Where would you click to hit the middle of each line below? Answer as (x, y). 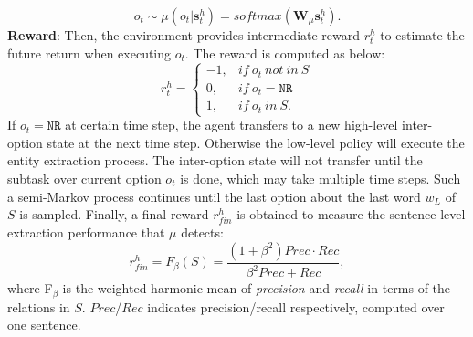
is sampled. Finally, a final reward (114, 214)
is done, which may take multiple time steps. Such (321, 178)
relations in (39, 306)
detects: (202, 232)
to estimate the (422, 35)
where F (30, 288)
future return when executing (89, 53)
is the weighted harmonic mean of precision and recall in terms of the (257, 288)
